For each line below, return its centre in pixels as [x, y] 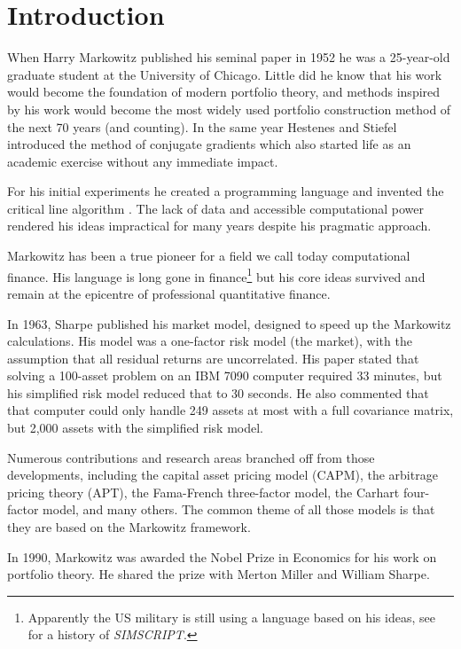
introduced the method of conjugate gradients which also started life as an [209, 144]
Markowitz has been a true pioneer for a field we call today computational [209, 256]
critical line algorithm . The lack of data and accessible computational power [216, 208]
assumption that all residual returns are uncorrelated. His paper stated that [213, 358]
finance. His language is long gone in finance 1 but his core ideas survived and [216, 275]
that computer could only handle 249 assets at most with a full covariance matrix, [230, 410]
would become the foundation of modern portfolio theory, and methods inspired [224, 92]
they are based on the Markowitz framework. [129, 527]
